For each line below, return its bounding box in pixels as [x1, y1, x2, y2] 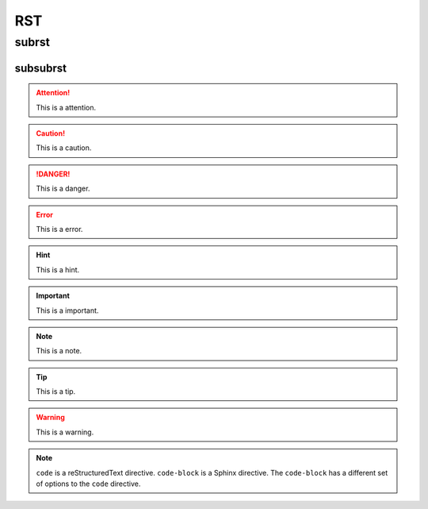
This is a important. [36, 306, 99, 315]
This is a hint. [36, 264, 80, 274]
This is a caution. [36, 143, 92, 152]
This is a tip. [36, 387, 76, 396]
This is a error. [36, 224, 83, 233]
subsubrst [14, 61, 67, 75]
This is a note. [36, 346, 82, 356]
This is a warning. [36, 427, 94, 437]
